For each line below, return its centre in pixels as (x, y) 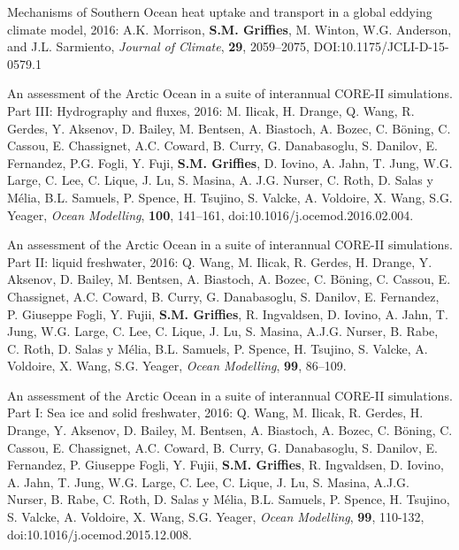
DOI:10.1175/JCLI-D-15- (381, 46)
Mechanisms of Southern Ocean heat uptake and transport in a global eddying (220, 11)
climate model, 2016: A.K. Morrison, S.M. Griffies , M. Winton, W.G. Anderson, (229, 29)
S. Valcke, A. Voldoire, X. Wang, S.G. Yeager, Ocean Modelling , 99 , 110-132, (216, 517)
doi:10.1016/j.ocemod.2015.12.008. (99, 534)
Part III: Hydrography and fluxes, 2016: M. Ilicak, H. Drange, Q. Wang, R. (211, 110)
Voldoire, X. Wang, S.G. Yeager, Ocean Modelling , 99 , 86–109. (177, 366)
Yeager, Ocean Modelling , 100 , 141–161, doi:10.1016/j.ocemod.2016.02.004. (210, 214)
